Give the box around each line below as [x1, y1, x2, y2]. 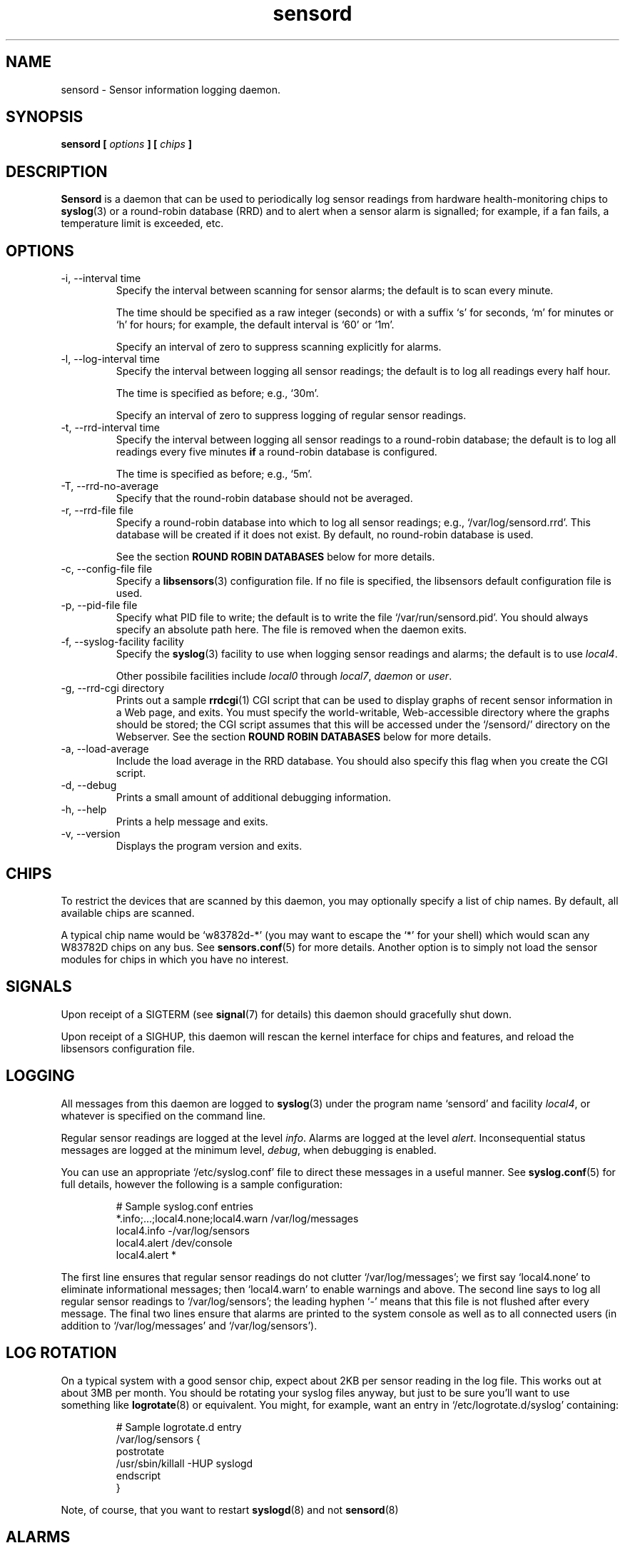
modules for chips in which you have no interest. [61, 953, 289, 965]
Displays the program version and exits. [116, 840, 303, 853]
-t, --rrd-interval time [61, 421, 160, 434]
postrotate [116, 1444, 165, 1457]
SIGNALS [6, 977, 72, 996]
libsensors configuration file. [61, 1042, 195, 1055]
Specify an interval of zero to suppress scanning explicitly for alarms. [116, 341, 442, 353]
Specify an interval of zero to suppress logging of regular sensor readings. [116, 409, 467, 422]
